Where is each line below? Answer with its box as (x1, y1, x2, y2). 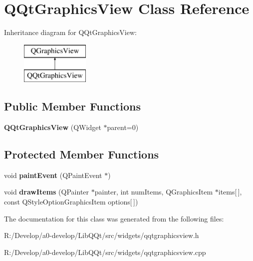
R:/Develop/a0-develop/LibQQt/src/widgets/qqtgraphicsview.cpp (4, 246, 206, 257)
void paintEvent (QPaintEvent (4, 169, 102, 180)
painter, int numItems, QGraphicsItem (94, 186, 213, 197)
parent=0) (107, 122, 139, 132)
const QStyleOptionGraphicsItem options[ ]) (4, 196, 138, 207)
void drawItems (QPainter (4, 186, 89, 197)
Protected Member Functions (4, 146, 159, 162)
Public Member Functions (4, 98, 141, 114)
